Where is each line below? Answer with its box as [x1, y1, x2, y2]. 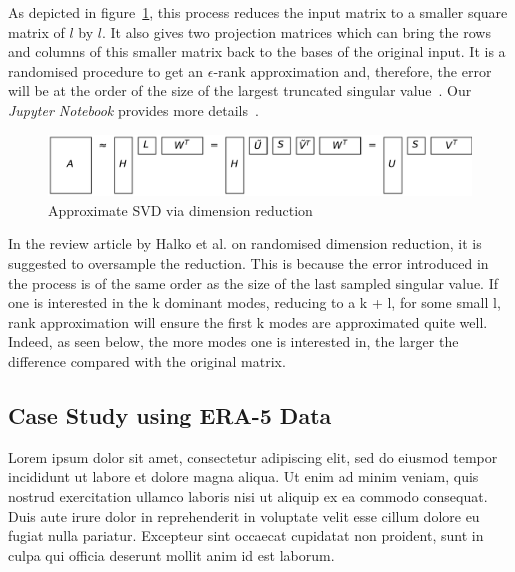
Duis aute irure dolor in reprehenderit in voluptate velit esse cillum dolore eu [8, 505, 480, 526]
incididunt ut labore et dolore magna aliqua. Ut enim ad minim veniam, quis [8, 466, 479, 487]
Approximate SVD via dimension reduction [48, 199, 313, 220]
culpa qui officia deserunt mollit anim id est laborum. [8, 544, 335, 565]
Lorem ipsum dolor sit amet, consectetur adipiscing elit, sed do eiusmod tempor [8, 446, 498, 467]
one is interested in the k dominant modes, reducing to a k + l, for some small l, [8, 292, 501, 313]
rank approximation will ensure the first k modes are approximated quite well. [8, 311, 488, 332]
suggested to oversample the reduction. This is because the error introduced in [8, 253, 489, 274]
